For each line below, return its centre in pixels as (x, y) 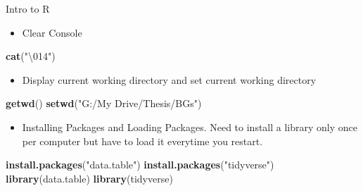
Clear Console (52, 32)
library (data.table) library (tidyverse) (89, 178)
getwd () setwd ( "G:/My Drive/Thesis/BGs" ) (104, 103)
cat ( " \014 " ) (31, 56)
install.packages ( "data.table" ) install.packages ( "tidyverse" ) (140, 165)
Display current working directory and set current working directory (169, 79)
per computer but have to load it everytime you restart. (142, 141)
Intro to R (28, 8)
